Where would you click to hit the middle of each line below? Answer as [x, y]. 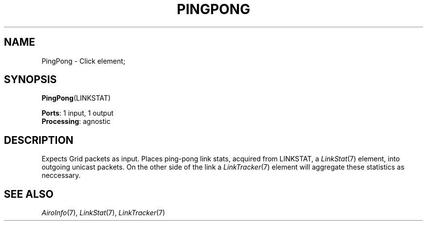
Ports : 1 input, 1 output [78, 113]
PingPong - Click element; [83, 61]
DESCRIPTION [39, 140]
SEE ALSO [29, 194]
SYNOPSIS [30, 80]
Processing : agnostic [76, 121]
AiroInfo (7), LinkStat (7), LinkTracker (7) [103, 213]
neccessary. [61, 175]
